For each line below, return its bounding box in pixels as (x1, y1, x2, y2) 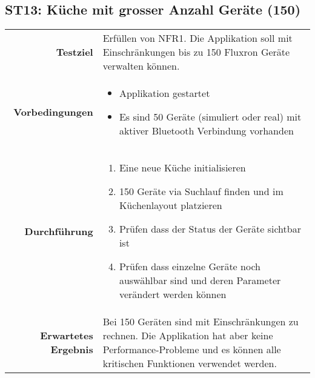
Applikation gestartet (119, 86, 210, 101)
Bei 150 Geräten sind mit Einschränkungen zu (102, 314, 299, 329)
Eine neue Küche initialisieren (119, 161, 246, 175)
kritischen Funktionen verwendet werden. (102, 356, 277, 371)
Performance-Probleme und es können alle (102, 342, 281, 357)
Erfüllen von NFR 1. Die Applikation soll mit (102, 31, 293, 45)
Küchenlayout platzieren (119, 198, 222, 213)
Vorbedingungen (13, 105, 93, 119)
